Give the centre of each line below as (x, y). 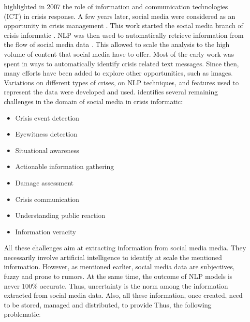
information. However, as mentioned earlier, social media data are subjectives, (119, 267)
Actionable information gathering (65, 166)
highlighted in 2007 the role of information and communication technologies (116, 6)
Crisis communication (47, 199)
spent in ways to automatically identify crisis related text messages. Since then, (121, 63)
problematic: (22, 314)
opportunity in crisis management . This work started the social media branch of (124, 25)
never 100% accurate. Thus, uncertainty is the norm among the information (116, 285)
